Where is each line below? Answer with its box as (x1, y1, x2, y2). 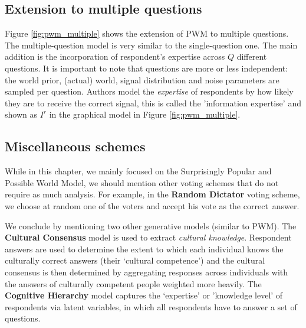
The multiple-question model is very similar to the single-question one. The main (5, 38, 298, 51)
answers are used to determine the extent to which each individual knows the (5, 242, 284, 255)
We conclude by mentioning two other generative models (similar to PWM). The (5, 219, 297, 232)
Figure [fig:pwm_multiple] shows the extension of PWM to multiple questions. (5, 27, 289, 40)
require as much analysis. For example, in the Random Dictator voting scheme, (5, 188, 300, 200)
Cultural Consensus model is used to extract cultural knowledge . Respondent (5, 231, 292, 243)
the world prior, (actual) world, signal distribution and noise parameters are (5, 73, 279, 86)
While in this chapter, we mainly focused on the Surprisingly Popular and (5, 165, 272, 177)
